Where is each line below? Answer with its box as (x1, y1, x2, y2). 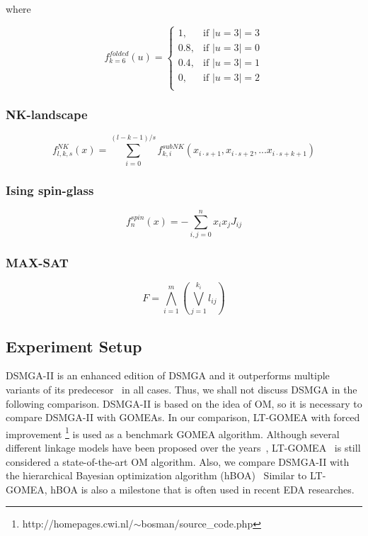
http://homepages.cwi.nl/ (22, 516, 134, 531)
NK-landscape (6, 106, 88, 123)
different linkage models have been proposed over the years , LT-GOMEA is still (6, 440, 361, 454)
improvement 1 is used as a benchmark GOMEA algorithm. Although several (6, 424, 340, 441)
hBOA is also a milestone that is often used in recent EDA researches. (50, 481, 355, 496)
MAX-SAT (6, 253, 69, 271)
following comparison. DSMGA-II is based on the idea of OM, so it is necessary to (6, 396, 362, 411)
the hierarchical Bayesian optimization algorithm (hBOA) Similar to (6, 468, 307, 483)
